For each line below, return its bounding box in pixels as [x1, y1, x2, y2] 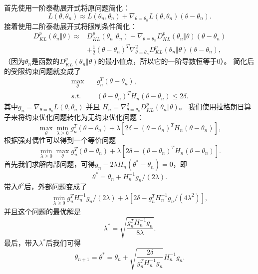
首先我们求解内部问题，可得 [4, 159, 95, 169]
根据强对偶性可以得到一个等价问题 [4, 135, 116, 145]
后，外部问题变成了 [24, 181, 87, 192]
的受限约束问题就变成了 [4, 65, 81, 76]
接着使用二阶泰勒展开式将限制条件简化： [4, 20, 137, 31]
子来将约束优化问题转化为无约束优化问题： [4, 112, 144, 122]
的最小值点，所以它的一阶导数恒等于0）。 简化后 [98, 56, 255, 66]
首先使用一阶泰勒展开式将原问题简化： [4, 2, 130, 12]
